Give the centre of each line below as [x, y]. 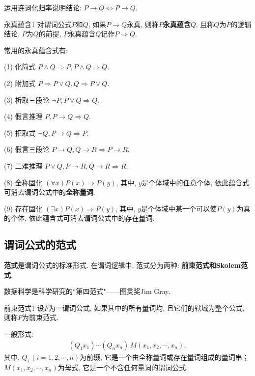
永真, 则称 [143, 24]
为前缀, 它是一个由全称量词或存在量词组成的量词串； [164, 357]
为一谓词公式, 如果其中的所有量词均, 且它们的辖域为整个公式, [146, 307]
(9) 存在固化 [23, 208]
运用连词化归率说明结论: [43, 7]
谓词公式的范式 [40, 245]
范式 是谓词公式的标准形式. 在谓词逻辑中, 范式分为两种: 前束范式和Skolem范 [126, 265]
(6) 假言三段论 [27, 149]
